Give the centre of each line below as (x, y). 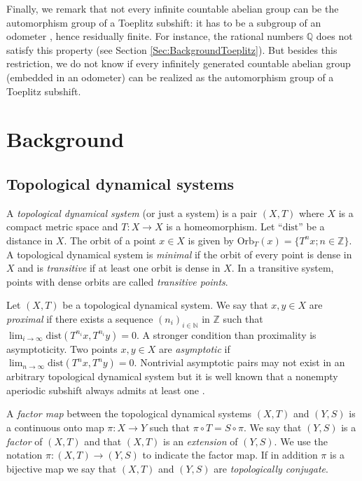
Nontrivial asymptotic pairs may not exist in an (243, 362)
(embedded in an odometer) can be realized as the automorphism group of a (170, 77)
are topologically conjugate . (271, 468)
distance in (30, 240)
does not (334, 36)
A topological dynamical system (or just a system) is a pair (132, 212)
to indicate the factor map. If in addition (230, 455)
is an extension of (201, 441)
